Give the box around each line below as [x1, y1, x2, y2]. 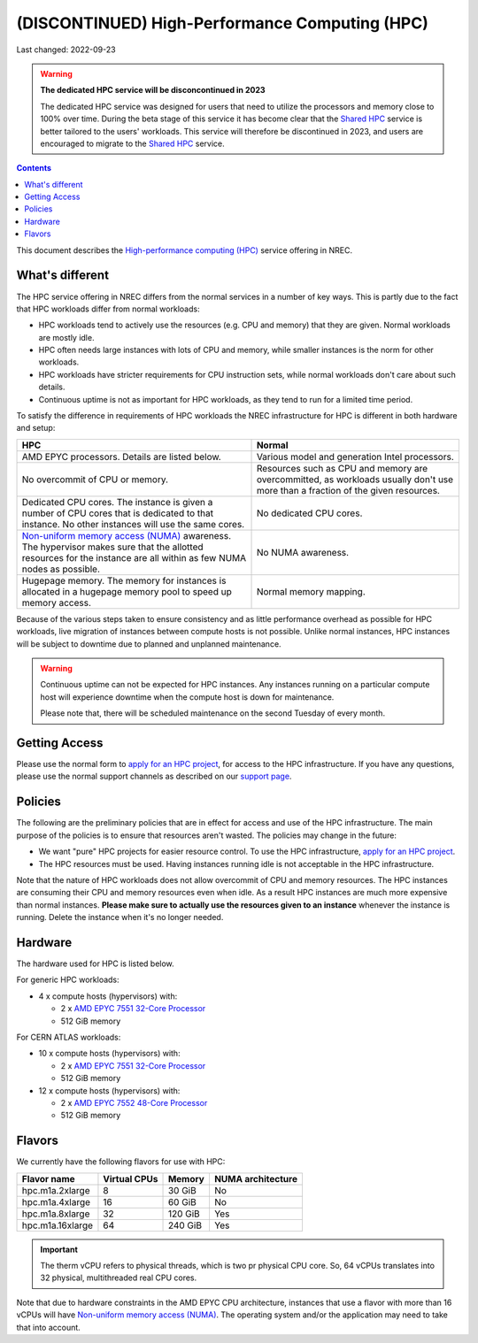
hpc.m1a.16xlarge [21, 1219, 93, 1232]
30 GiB [167, 1184, 197, 1196]
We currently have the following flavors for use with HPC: [16, 1156, 226, 1167]
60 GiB [167, 1195, 197, 1208]
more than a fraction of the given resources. [256, 484, 440, 496]
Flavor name [21, 1172, 75, 1185]
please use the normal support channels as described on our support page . [16, 771, 292, 782]
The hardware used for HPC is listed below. [16, 958, 174, 969]
